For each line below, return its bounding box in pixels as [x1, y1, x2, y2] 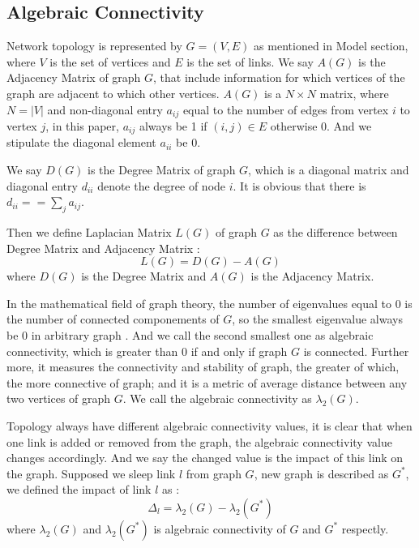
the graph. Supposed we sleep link [6, 465, 176, 482]
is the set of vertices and [49, 53, 171, 70]
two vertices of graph [6, 390, 111, 407]
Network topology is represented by [6, 37, 182, 54]
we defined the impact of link [6, 481, 152, 498]
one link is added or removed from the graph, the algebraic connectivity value [6, 433, 392, 450]
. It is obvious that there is [233, 177, 366, 194]
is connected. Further [303, 342, 409, 359]
